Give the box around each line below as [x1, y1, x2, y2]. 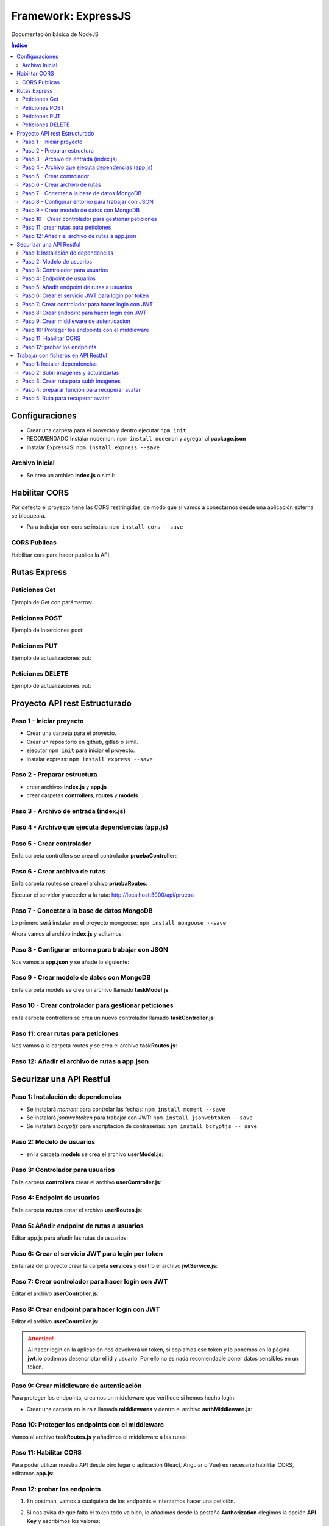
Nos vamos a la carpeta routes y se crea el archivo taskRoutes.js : [11, 1041, 177, 1049]
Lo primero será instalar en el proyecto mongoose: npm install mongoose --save [11, 919, 227, 926]
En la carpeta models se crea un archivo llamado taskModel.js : [11, 986, 171, 993]
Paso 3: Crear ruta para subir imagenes [22, 377, 121, 385]
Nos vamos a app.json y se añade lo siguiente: [11, 958, 129, 966]
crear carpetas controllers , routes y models [26, 792, 138, 799]
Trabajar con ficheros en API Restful [16, 352, 107, 359]
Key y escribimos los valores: [26, 1517, 101, 1525]
